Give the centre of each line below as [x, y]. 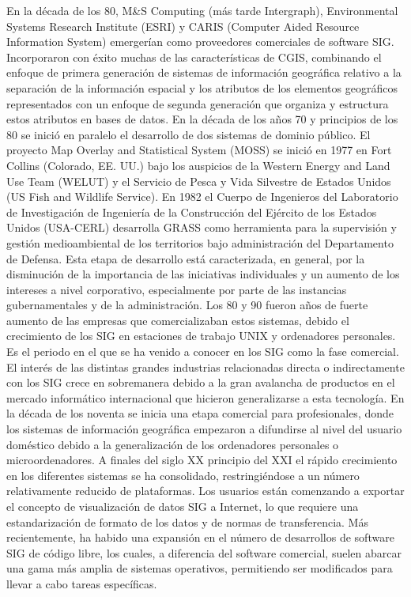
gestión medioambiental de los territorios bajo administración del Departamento [200, 242]
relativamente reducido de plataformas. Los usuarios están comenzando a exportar [205, 491]
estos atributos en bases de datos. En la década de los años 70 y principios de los [202, 119]
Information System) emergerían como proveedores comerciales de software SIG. [200, 42]
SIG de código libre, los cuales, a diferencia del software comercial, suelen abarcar [204, 552]
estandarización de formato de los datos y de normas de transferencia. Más [187, 521]
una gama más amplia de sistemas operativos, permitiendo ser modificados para [200, 568]
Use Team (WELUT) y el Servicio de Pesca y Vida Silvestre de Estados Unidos [199, 181]
